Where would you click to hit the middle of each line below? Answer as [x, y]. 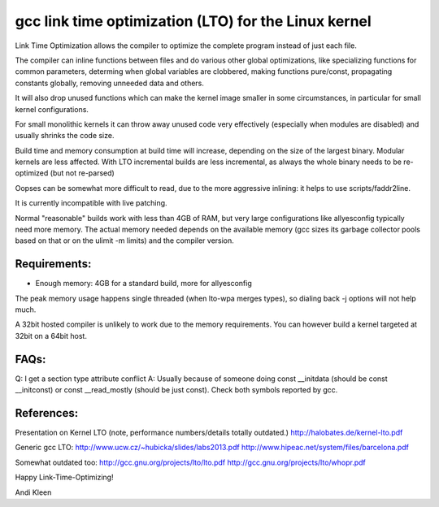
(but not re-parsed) [83, 173]
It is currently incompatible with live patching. [91, 203]
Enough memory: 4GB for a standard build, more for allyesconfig [143, 284]
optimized [32, 173]
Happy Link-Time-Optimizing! [64, 477]
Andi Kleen [33, 492]
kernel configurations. [52, 109]
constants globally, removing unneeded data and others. [110, 83]
